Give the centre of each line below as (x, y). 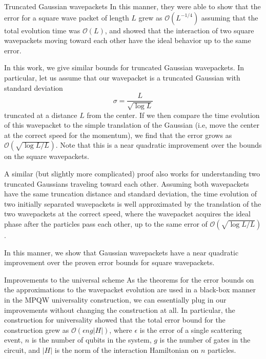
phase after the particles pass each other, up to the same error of (106, 223)
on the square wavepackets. (47, 156)
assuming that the (230, 17)
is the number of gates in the (205, 340)
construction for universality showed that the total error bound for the (115, 320)
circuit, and (22, 350)
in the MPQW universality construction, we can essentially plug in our (115, 299)
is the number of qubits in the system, (91, 340)
